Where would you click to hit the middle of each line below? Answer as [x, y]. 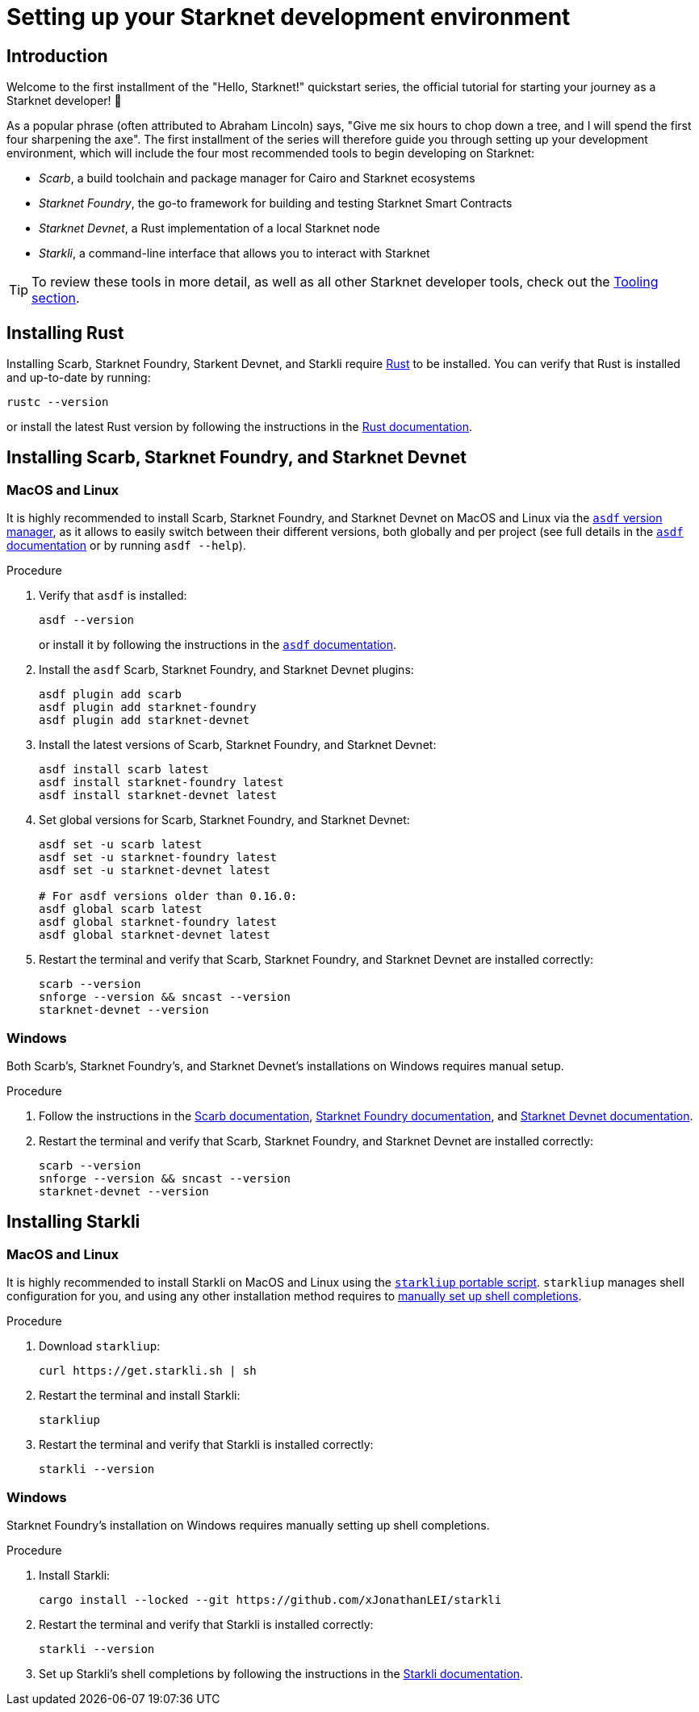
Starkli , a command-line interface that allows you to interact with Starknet [234, 253]
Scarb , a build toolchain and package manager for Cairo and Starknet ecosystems [257, 178]
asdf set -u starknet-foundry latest [158, 858]
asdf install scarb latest [124, 770]
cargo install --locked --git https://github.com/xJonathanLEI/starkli [270, 1599]
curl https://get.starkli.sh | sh [148, 1371]
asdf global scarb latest [121, 909]
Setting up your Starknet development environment [289, 17]
